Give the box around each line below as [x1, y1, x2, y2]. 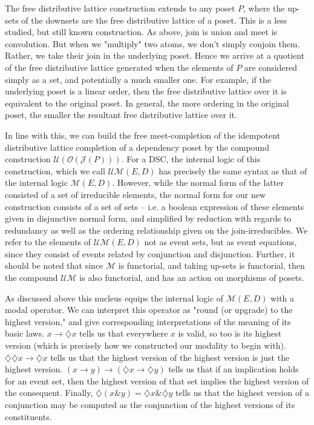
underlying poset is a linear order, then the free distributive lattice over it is [5, 85, 287, 97]
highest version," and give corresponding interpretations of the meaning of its [5, 315, 291, 328]
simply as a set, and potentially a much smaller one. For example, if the [5, 73, 272, 85]
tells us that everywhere [79, 327, 168, 340]
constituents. [5, 410, 52, 423]
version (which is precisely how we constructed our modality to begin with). [5, 339, 286, 352]
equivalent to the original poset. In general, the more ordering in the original [5, 96, 289, 109]
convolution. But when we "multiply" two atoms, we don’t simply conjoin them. [5, 37, 300, 50]
